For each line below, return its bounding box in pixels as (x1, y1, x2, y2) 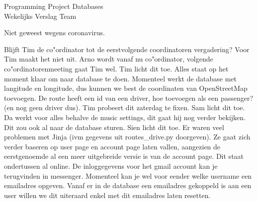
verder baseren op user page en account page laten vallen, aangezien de (4, 141, 221, 151)
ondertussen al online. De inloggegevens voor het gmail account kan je (4, 160, 218, 171)
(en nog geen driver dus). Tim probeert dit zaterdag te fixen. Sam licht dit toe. (4, 102, 245, 113)
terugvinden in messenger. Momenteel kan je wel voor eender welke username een (4, 170, 252, 181)
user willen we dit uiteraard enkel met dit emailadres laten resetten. (4, 190, 211, 200)
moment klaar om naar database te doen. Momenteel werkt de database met (4, 73, 237, 83)
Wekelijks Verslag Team (4, 10, 77, 21)
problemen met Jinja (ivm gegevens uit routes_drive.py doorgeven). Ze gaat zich (4, 132, 251, 142)
